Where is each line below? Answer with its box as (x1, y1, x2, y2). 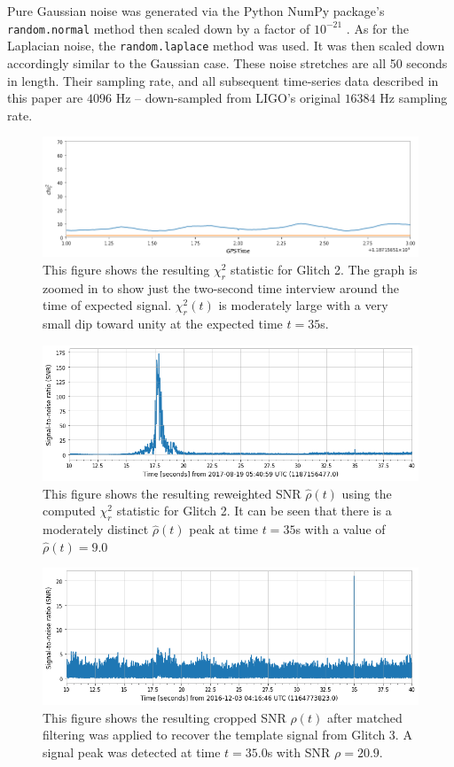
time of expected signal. (43, 296, 172, 314)
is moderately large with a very (218, 296, 388, 314)
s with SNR (267, 742, 331, 761)
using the (341, 484, 392, 502)
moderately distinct (43, 520, 149, 538)
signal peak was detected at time (43, 742, 221, 761)
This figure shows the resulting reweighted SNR (43, 484, 301, 502)
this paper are (7, 89, 83, 107)
